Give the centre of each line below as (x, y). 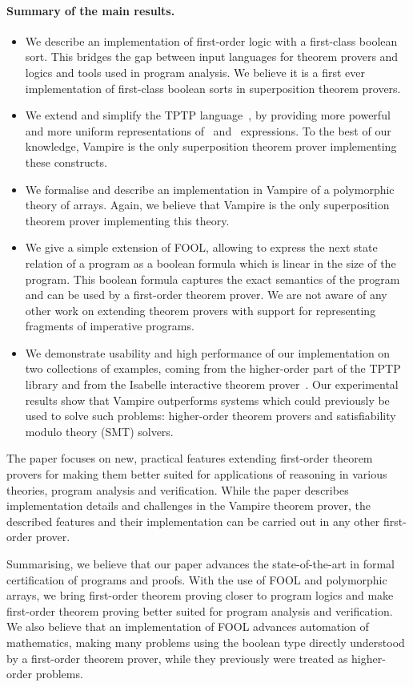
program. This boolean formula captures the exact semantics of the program (213, 279)
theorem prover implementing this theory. (127, 220)
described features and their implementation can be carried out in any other (193, 521)
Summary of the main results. (91, 10)
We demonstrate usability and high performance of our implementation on (208, 352)
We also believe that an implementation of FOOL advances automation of (188, 626)
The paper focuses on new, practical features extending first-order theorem (190, 458)
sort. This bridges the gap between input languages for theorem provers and (212, 57)
